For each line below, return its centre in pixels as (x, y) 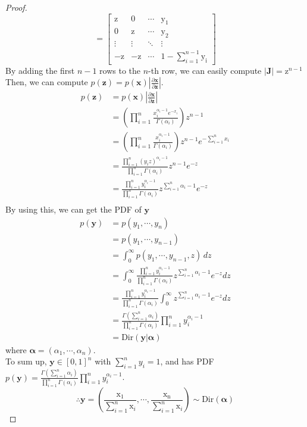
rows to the (120, 70)
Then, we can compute (47, 82)
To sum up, (26, 361)
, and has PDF (187, 361)
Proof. (16, 7)
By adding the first (40, 70)
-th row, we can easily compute (205, 70)
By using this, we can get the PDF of (73, 209)
